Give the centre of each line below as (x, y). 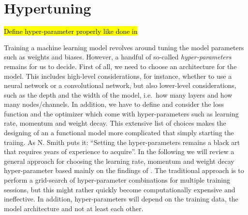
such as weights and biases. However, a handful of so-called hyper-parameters (118, 57)
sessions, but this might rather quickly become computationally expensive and (120, 189)
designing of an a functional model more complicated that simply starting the (119, 133)
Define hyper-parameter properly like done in (71, 31)
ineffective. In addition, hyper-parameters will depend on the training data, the (121, 199)
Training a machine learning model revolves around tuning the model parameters (124, 47)
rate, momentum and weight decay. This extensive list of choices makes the (115, 123)
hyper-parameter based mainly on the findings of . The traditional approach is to (124, 170)
